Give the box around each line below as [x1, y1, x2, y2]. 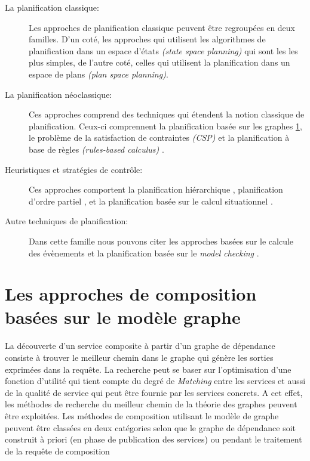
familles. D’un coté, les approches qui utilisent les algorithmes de [29, 33, 266, 45]
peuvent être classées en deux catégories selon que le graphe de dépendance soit [5, 421, 296, 434]
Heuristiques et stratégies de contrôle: [5, 163, 143, 175]
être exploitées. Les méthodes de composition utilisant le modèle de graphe [5, 409, 279, 422]
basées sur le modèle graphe [5, 305, 241, 329]
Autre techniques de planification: [5, 215, 128, 227]
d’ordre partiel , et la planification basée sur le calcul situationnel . [29, 194, 273, 207]
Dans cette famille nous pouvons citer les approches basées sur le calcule [29, 234, 294, 247]
